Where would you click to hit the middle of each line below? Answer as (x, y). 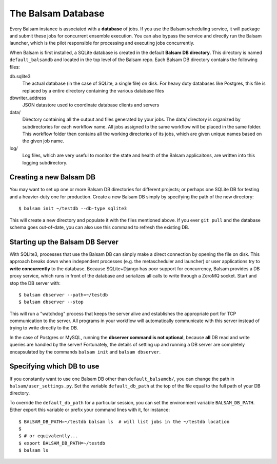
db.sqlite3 (20, 76)
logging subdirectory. (45, 162)
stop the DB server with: (35, 283)
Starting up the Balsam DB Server (64, 242)
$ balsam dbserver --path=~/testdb (63, 295)
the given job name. (43, 141)
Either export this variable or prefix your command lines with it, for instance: (90, 410)
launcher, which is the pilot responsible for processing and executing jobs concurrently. (102, 43)
